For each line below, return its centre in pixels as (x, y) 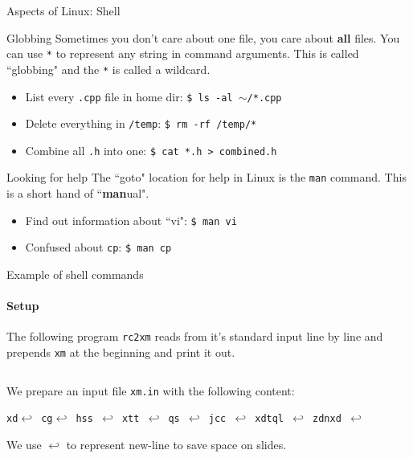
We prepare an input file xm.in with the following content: (151, 390)
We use (24, 445)
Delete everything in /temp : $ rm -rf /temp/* (141, 123)
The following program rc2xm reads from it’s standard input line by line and (195, 336)
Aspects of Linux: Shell (63, 10)
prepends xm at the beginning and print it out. (121, 352)
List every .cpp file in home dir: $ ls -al (129, 96)
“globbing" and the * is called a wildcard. (108, 69)
